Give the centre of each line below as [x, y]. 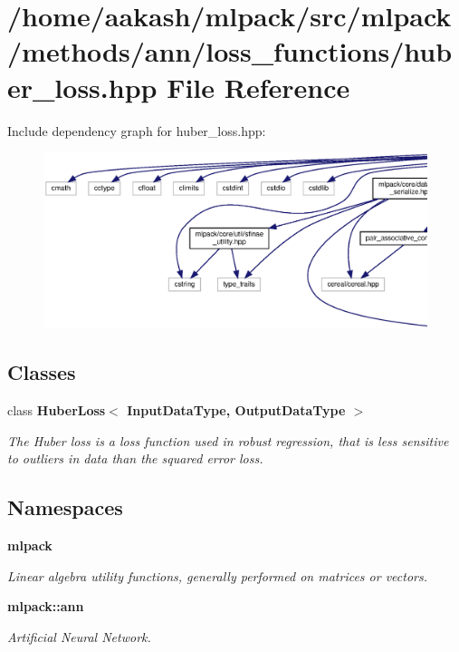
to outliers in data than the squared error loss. [135, 458]
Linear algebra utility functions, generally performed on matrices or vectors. [218, 575]
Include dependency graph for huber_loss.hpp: [137, 130]
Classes [42, 372]
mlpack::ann [46, 606]
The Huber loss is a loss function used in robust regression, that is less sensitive [228, 440]
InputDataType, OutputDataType [236, 410]
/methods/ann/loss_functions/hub [230, 51]
